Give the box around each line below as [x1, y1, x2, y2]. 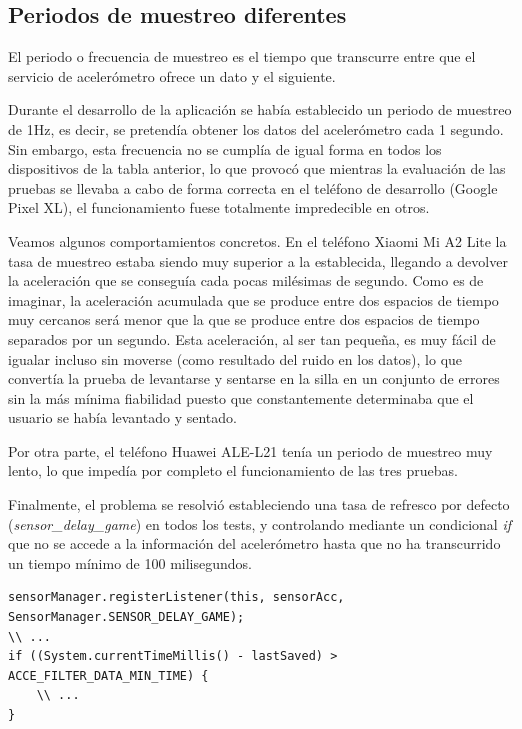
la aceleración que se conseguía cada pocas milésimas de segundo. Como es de [8, 270, 484, 291]
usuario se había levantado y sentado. [8, 407, 237, 428]
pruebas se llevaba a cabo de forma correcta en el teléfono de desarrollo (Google [8, 177, 498, 198]
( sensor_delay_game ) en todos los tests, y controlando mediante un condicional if [8, 513, 511, 534]
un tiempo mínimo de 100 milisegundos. [8, 552, 252, 573]
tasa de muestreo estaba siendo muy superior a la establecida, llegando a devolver [8, 250, 508, 271]
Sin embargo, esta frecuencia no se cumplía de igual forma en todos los [8, 138, 442, 159]
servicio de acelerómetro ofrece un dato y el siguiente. [8, 65, 336, 86]
